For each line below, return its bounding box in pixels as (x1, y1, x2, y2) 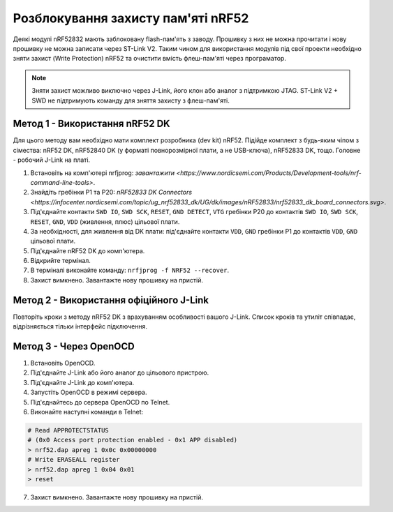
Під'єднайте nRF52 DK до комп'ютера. (30, 246, 145, 255)
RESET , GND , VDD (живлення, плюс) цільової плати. (30, 217, 180, 226)
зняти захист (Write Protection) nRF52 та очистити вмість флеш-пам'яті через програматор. (13, 54, 286, 63)
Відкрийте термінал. (30, 257, 91, 265)
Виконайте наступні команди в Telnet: (30, 408, 144, 416)
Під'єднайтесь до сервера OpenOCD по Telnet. (30, 398, 170, 406)
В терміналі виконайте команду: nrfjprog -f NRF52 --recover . (30, 266, 230, 275)
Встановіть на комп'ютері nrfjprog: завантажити (30, 168, 175, 177)
